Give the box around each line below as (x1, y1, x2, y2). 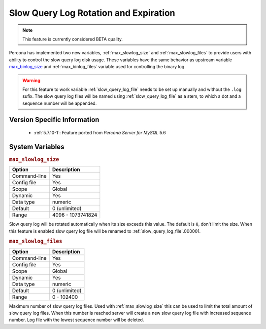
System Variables (9, 142, 65, 151)
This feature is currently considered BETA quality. (22, 36, 123, 42)
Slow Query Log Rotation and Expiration (9, 7, 175, 18)
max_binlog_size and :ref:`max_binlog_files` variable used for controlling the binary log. (9, 64, 186, 70)
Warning (22, 77, 40, 83)
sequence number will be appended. (22, 100, 97, 106)
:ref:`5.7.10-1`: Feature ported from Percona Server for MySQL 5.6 (33, 130, 166, 136)
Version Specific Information (9, 116, 100, 124)
